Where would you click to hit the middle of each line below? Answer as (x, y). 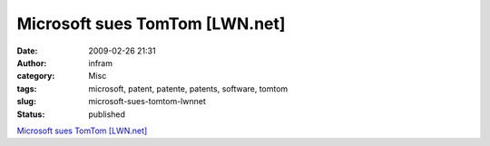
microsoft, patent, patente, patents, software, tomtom (188, 88)
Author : (32, 63)
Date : (27, 51)
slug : (26, 102)
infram (101, 63)
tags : (27, 88)
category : (36, 76)
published (107, 114)
